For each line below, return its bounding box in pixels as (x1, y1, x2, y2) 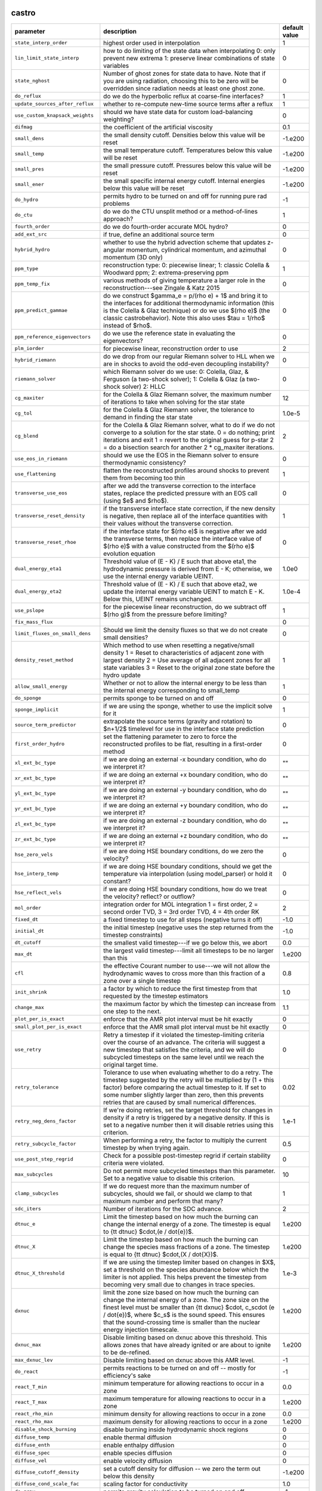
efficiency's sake (103, 1371, 151, 1379)
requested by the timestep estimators (103, 992, 209, 1000)
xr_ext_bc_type (14, 775, 56, 781)
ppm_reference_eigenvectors (14, 334, 91, 340)
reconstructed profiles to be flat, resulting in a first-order (103, 740, 262, 748)
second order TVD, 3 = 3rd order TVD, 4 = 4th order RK (103, 907, 259, 915)
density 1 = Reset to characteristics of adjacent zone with (103, 648, 264, 657)
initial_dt (14, 928, 45, 935)
